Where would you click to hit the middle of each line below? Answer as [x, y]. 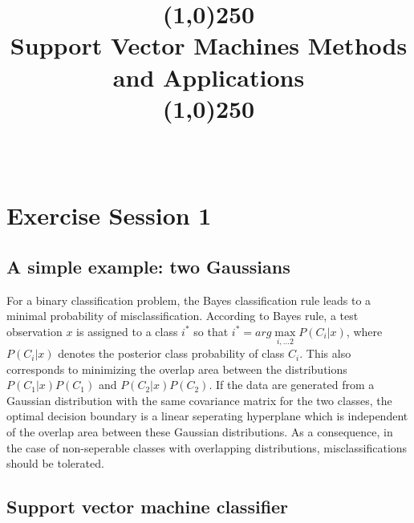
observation [34, 331]
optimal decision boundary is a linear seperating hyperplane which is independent [207, 416]
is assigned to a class [127, 331]
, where [364, 331]
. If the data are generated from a [292, 385]
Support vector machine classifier [148, 507]
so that [211, 331]
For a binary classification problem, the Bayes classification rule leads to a [189, 300]
